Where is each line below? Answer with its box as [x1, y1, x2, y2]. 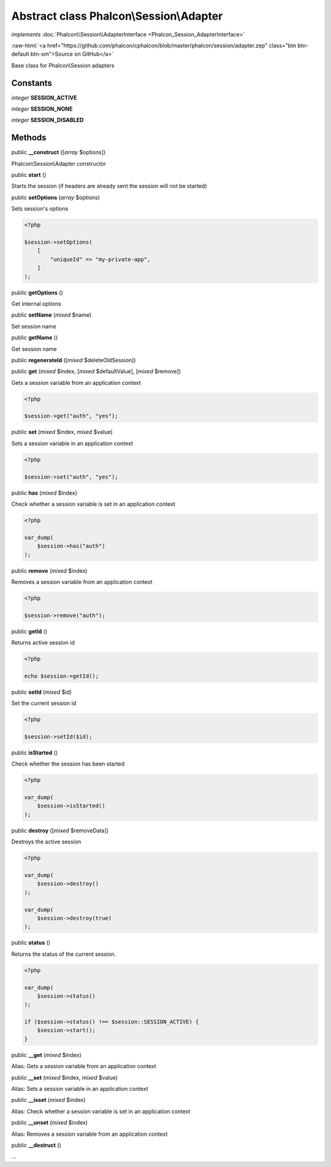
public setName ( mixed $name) [11, 311, 92, 319]
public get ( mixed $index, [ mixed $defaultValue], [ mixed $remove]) [11, 368, 181, 375]
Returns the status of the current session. [11, 950, 116, 958]
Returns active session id [11, 639, 75, 646]
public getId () [11, 627, 48, 635]
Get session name [11, 345, 58, 352]
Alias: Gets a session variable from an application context [11, 1063, 156, 1070]
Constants [11, 77, 52, 88]
